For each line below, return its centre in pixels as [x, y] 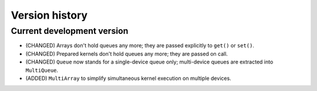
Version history [49, 15]
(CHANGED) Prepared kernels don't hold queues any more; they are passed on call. [127, 54]
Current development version [70, 31]
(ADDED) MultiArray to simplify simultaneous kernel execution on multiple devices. [128, 78]
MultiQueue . [42, 70]
